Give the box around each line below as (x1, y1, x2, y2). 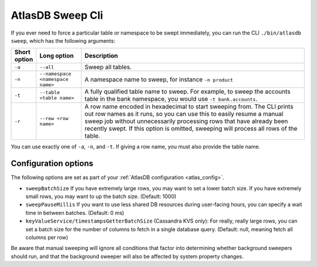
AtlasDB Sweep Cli (11, 9, 103, 22)
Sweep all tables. (84, 63, 132, 71)
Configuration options (11, 159, 94, 169)
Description (84, 52, 119, 60)
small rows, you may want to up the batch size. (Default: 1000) (25, 193, 177, 200)
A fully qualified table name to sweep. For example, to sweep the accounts (84, 88, 291, 96)
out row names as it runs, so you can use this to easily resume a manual (84, 110, 284, 118)
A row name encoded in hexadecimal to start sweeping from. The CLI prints (84, 102, 294, 111)
